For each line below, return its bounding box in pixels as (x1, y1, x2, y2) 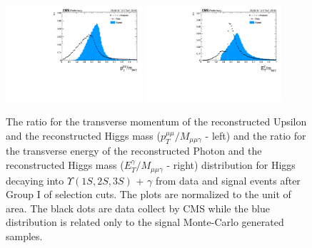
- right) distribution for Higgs (166, 157, 296, 172)
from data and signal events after (155, 172, 301, 187)
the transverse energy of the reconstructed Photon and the (6, 143, 262, 158)
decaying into (6, 172, 64, 187)
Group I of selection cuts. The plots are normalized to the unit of (6, 187, 291, 202)
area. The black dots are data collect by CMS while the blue (6, 200, 270, 215)
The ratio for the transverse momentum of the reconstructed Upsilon (6, 114, 307, 129)
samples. (6, 228, 43, 243)
